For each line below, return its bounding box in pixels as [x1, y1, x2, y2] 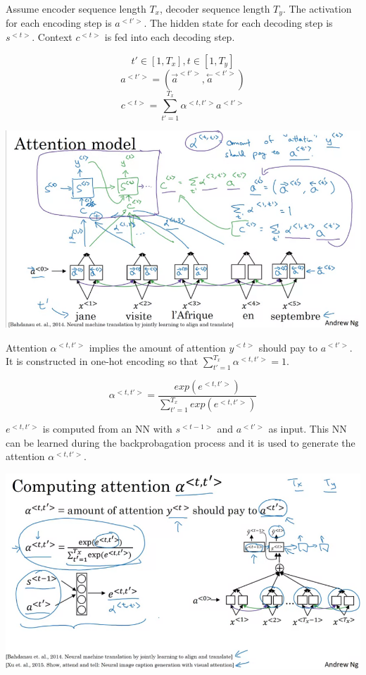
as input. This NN [268, 421, 347, 436]
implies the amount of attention [89, 340, 226, 354]
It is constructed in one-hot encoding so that [6, 354, 198, 369]
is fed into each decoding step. [104, 30, 235, 44]
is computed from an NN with [42, 421, 172, 436]
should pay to [258, 340, 317, 354]
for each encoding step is [6, 16, 112, 30]
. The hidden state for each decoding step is [144, 16, 333, 30]
